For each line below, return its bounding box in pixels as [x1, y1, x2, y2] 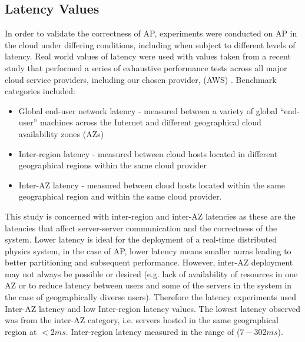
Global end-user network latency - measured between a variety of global [18, 104, 278, 117]
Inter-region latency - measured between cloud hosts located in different [18, 147, 278, 160]
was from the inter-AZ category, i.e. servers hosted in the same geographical [5, 314, 279, 326]
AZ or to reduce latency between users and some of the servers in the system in [5, 279, 292, 291]
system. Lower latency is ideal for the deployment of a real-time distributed [5, 233, 277, 245]
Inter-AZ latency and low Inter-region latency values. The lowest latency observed [5, 302, 300, 314]
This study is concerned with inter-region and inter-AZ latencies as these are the [5, 210, 296, 222]
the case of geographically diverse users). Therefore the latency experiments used [5, 291, 296, 303]
